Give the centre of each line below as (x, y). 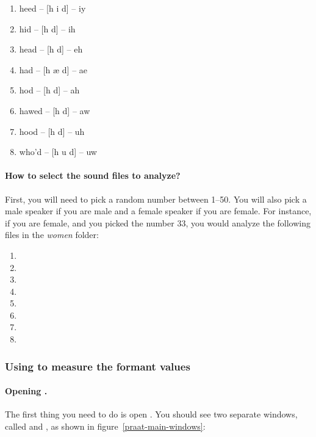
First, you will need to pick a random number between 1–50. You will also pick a (156, 199)
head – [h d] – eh (51, 49)
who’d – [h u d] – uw (58, 152)
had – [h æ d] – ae (53, 69)
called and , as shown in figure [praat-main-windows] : (105, 426)
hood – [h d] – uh (52, 131)
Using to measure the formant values (98, 366)
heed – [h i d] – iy (52, 8)
